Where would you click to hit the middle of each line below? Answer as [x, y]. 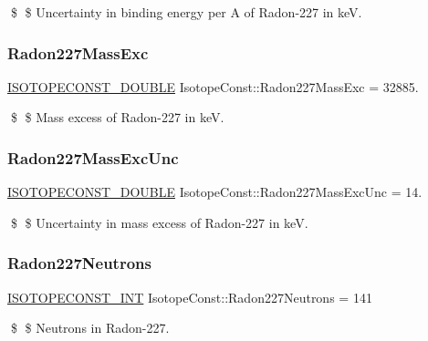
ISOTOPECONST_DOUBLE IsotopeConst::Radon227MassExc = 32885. [213, 86]
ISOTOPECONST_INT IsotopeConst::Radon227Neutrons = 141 [190, 297]
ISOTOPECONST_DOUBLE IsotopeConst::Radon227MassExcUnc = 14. [215, 192]
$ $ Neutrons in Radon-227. [90, 328]
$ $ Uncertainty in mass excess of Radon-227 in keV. [159, 222]
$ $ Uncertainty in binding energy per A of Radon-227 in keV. [186, 12]
